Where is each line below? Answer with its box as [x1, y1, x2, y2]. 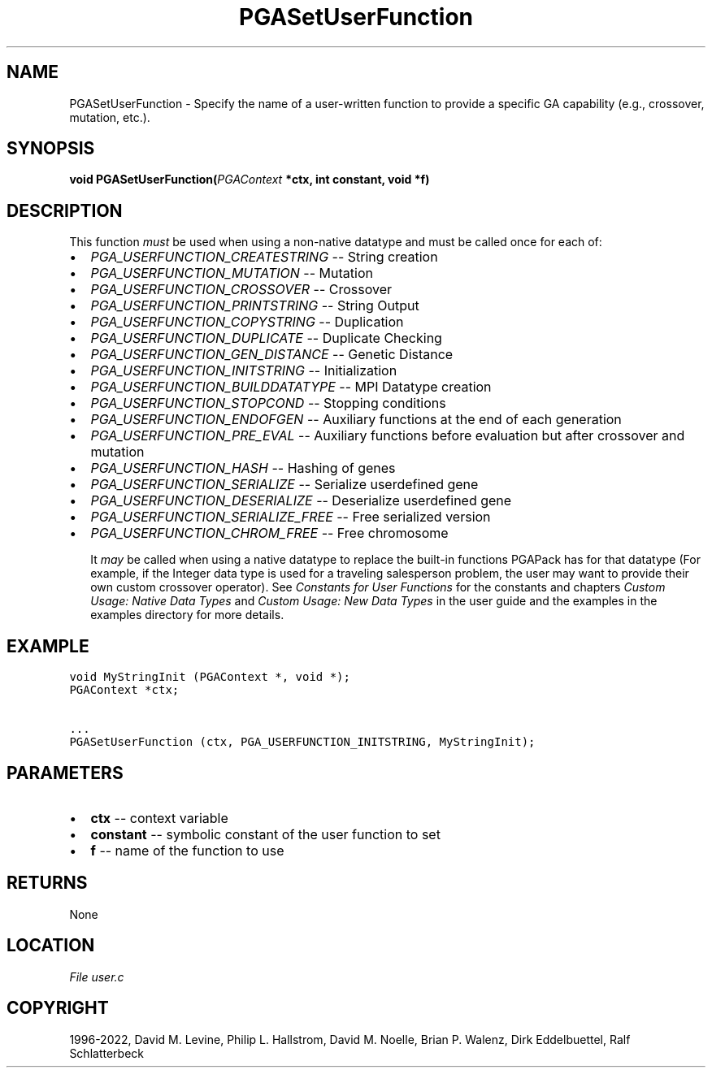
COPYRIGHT [7, 998, 109, 1019]
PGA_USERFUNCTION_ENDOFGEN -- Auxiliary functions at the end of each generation [90, 411, 622, 428]
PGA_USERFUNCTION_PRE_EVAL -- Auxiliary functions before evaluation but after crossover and [90, 427, 685, 444]
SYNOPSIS [7, 138, 95, 159]
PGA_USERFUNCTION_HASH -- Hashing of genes [90, 460, 396, 477]
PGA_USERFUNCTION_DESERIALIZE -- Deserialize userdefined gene [90, 492, 512, 509]
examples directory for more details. [90, 608, 284, 622]
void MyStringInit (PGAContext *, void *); [69, 670, 350, 684]
